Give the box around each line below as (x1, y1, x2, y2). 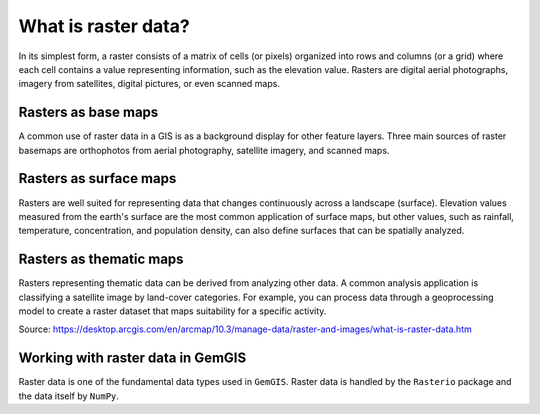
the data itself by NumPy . (18, 390, 120, 402)
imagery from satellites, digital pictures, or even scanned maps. (18, 78, 280, 90)
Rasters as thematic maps (18, 251, 184, 268)
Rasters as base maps (18, 104, 159, 121)
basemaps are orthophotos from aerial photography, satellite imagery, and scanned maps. (18, 144, 390, 156)
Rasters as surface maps (18, 170, 177, 187)
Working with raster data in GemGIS (18, 350, 247, 367)
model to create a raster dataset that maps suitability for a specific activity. (18, 305, 327, 317)
